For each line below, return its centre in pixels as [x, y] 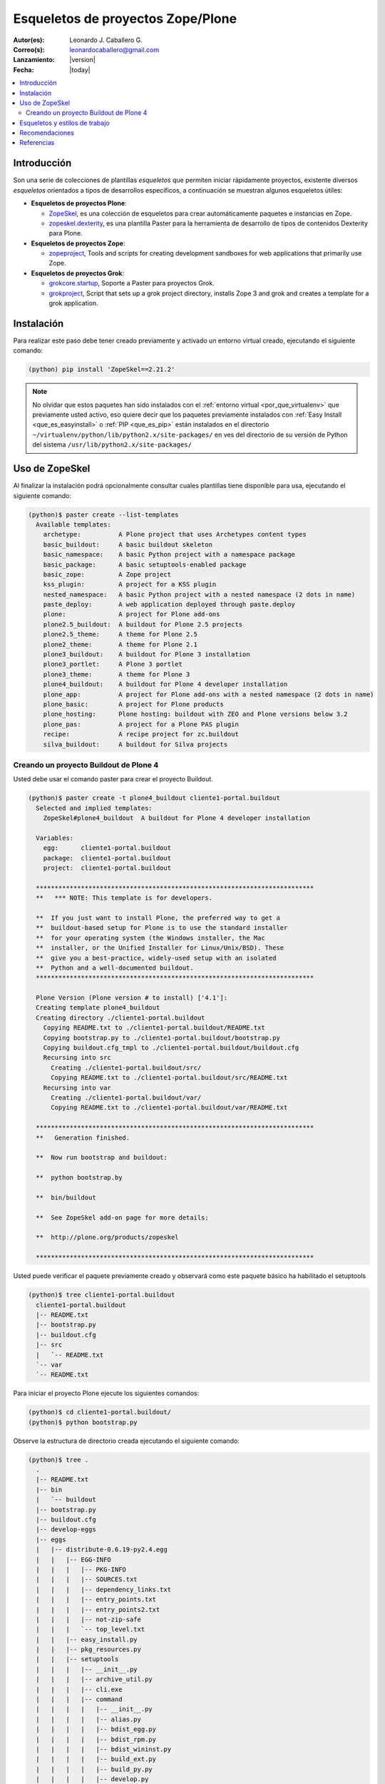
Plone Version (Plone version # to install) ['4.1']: [132, 998]
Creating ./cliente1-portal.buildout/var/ [126, 1098]
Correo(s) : [29, 49]
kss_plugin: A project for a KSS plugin [130, 584]
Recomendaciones [47, 133]
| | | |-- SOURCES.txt [87, 1580]
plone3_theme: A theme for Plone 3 [117, 674]
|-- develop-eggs [66, 1530]
